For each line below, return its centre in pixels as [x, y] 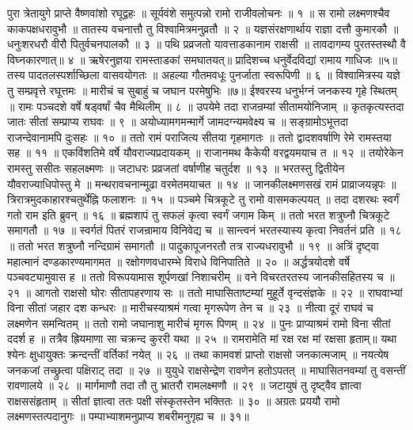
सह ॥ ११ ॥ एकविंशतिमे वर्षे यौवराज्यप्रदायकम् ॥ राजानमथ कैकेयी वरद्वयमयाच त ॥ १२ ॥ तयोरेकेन [205, 152]
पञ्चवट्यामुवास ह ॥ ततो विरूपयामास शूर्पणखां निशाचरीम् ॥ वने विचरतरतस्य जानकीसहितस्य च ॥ [201, 277]
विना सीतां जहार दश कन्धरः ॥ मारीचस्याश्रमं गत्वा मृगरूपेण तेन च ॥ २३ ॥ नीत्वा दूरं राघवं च [190, 308]
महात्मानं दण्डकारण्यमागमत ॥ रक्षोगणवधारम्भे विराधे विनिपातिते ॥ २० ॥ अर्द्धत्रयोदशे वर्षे [178, 261]
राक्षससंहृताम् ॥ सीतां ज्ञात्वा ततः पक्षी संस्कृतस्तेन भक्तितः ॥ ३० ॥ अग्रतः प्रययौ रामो [174, 400]
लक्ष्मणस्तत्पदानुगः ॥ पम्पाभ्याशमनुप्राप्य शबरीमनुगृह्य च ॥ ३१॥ [128, 416]
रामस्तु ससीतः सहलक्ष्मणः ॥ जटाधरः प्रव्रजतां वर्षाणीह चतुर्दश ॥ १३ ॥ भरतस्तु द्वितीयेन [176, 167]
